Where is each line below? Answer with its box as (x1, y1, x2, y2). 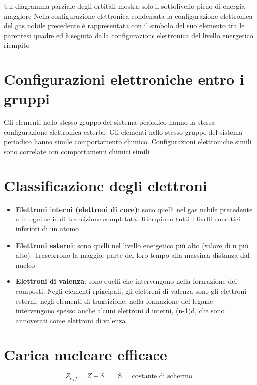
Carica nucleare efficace (4, 344, 167, 364)
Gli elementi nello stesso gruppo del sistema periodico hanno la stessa (4, 117, 215, 127)
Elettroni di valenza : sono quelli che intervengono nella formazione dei (15, 276, 237, 286)
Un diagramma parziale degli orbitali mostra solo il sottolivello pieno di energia (4, 1, 245, 11)
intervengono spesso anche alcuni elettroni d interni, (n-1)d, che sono (15, 305, 225, 316)
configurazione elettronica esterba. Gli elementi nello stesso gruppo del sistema (4, 126, 243, 137)
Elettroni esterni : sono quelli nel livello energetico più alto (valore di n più (15, 240, 249, 250)
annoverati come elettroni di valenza (15, 315, 126, 325)
